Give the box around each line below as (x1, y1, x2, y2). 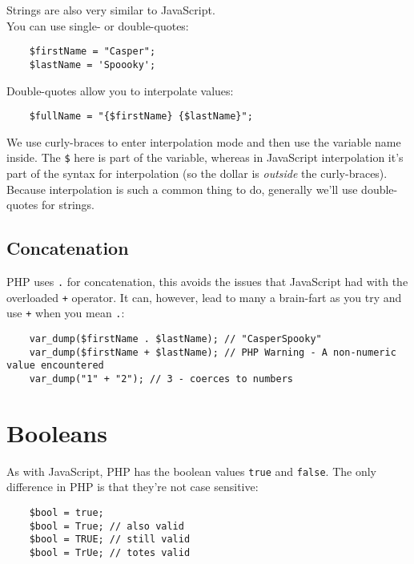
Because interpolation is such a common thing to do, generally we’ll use (6, 180, 358, 197)
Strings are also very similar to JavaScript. (6, 2, 215, 18)
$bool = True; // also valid (29, 520, 184, 532)
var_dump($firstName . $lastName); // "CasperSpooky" (29, 332, 322, 344)
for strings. (42, 196, 94, 213)
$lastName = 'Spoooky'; (29, 58, 156, 70)
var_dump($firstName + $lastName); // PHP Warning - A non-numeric (29, 346, 396, 358)
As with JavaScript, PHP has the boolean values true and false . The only (6, 462, 376, 479)
